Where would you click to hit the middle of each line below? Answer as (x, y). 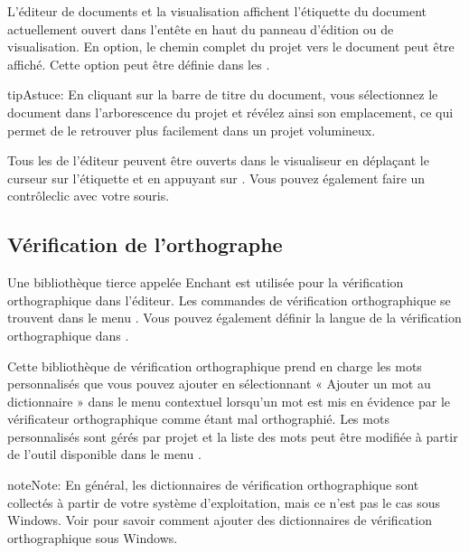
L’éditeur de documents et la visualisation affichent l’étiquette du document (217, 11)
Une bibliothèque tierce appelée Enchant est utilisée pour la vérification (206, 282)
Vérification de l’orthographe (145, 244)
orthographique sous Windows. (93, 537)
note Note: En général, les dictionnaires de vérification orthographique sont (213, 485)
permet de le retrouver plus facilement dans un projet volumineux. (192, 130)
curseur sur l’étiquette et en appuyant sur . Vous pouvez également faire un (216, 178)
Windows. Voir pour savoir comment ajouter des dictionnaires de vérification (220, 520)
